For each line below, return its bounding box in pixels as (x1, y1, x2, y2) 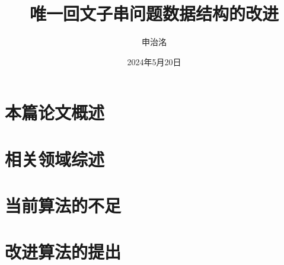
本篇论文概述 (5, 100, 105, 124)
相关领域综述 (5, 146, 105, 171)
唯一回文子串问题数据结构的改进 (29, 1, 279, 25)
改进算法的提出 (5, 240, 122, 264)
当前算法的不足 (5, 193, 122, 218)
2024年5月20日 (127, 55, 181, 68)
